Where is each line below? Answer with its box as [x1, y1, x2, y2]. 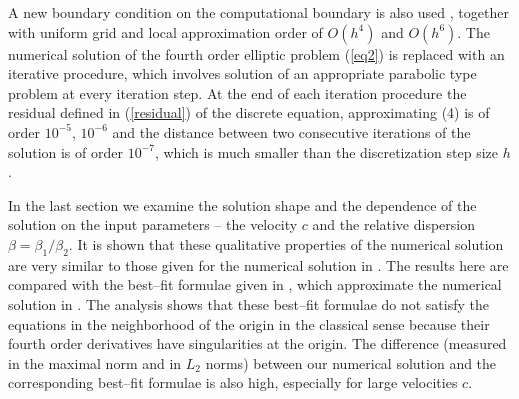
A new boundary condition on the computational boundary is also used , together [8, 2, 509, 22]
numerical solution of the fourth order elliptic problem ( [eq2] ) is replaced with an [8, 43, 505, 64]
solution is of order [8, 141, 123, 162]
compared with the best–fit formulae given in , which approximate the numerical [8, 274, 502, 295]
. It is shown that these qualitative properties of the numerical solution [68, 233, 504, 254]
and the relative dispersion [312, 214, 475, 235]
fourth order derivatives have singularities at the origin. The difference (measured [8, 333, 507, 354]
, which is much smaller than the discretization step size [154, 141, 498, 162]
